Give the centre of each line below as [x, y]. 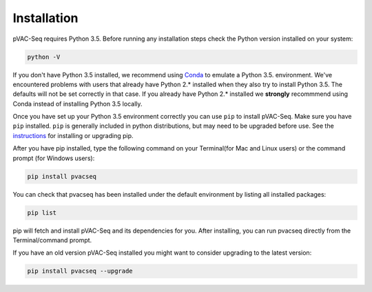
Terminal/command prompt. [52, 240]
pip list [42, 213]
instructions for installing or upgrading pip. [73, 135]
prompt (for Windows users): [54, 158]
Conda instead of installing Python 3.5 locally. [77, 104]
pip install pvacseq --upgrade [80, 271]
